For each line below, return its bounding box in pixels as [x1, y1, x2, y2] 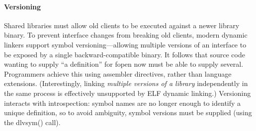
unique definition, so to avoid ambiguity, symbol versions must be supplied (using [4, 107, 252, 118]
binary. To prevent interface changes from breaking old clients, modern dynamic [4, 30, 248, 40]
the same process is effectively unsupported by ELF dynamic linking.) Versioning [4, 87, 251, 98]
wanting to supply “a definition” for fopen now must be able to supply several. [4, 59, 244, 69]
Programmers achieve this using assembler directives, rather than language [4, 68, 232, 79]
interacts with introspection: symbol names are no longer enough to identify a [4, 97, 241, 108]
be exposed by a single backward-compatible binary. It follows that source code [4, 49, 245, 59]
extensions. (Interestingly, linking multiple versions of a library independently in [4, 78, 248, 88]
